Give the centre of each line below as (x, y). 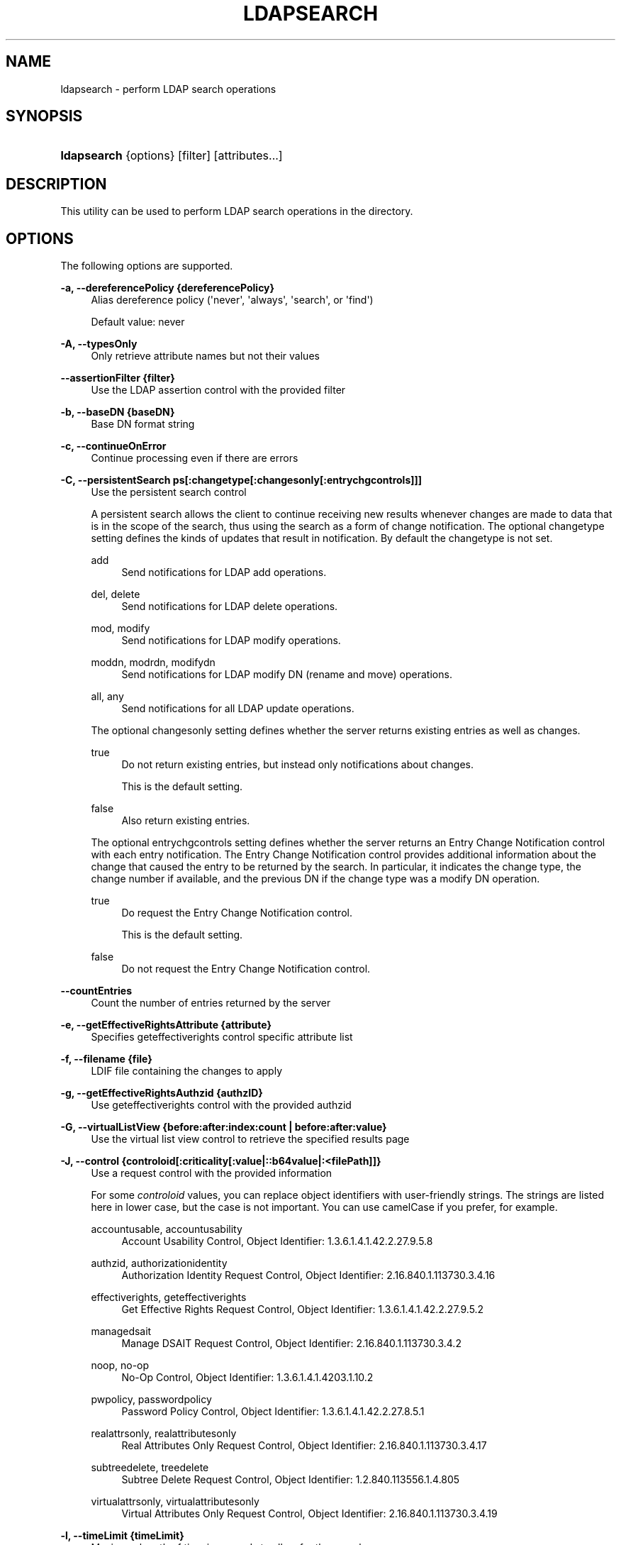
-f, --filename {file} (106, 1059)
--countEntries (96, 991)
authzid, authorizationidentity (159, 1263)
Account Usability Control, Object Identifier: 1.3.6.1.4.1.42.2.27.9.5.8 (277, 1241)
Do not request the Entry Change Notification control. (246, 969)
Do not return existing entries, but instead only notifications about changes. (297, 765)
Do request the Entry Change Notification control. (237, 913)
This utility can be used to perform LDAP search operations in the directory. (237, 211)
